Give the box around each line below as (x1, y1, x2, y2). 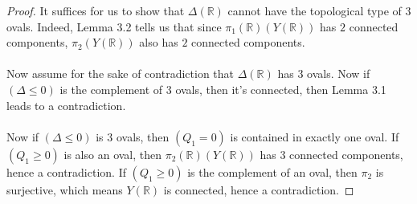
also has (139, 34, 178, 51)
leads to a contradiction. (6, 96, 126, 113)
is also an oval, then (63, 145, 162, 162)
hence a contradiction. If (6, 163, 126, 180)
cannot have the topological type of (227, 2, 402, 18)
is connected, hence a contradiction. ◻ (163, 181, 354, 198)
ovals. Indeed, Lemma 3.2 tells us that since (6, 18, 222, 35)
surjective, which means (6, 181, 123, 198)
